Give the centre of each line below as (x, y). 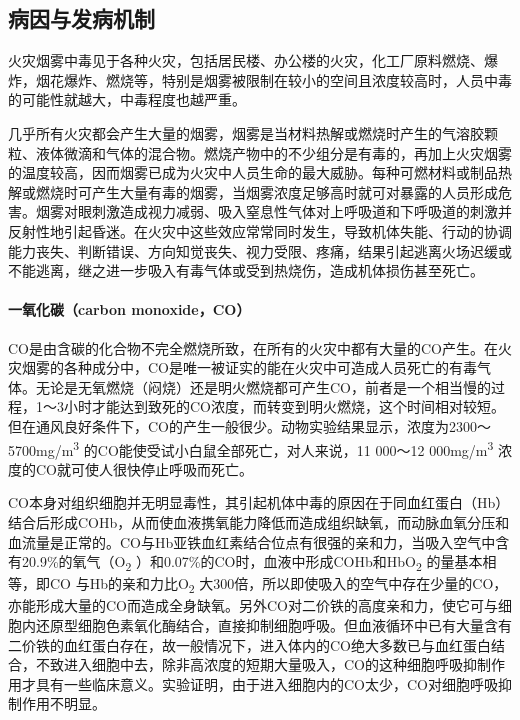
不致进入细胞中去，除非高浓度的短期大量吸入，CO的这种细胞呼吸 (249, 664)
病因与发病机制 (81, 18)
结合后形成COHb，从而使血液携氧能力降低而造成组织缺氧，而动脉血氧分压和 (259, 521)
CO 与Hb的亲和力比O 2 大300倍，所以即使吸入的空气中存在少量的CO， (278, 585)
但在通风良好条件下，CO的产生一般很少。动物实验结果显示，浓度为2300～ (249, 425)
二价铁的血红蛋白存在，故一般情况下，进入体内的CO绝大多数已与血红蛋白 (249, 644)
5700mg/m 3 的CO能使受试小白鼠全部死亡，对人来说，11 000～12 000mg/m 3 (251, 448)
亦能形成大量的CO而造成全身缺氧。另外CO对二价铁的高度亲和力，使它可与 (253, 605)
